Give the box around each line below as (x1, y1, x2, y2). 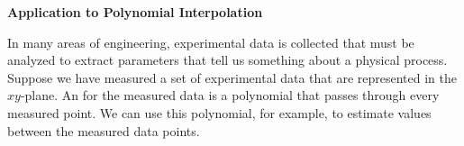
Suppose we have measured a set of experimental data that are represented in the (7, 68, 458, 87)
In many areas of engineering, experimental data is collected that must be (7, 32, 414, 51)
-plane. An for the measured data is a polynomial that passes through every (20, 86, 440, 105)
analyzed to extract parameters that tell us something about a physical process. (7, 50, 448, 69)
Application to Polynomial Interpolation (7, 3, 263, 21)
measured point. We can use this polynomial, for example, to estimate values (7, 103, 432, 122)
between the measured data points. (7, 121, 200, 140)
